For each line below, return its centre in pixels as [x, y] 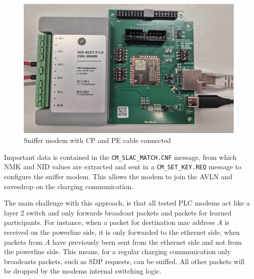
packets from [23, 242]
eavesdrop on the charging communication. [69, 186]
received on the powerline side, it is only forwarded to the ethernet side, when [122, 232]
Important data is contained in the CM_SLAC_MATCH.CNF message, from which [120, 157]
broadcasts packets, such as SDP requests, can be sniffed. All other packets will [124, 261]
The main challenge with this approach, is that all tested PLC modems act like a [127, 203]
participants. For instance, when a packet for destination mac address [109, 222]
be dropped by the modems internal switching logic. [83, 271]
